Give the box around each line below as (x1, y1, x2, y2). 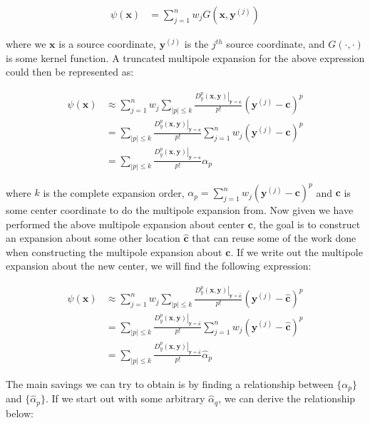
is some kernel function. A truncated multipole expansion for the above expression (6, 50, 365, 65)
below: (6, 405, 34, 420)
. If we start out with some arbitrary (45, 391, 205, 406)
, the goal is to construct (252, 216, 361, 231)
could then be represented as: (6, 64, 134, 79)
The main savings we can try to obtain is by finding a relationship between (6, 376, 334, 391)
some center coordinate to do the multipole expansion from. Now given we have (6, 203, 354, 218)
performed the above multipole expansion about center (6, 216, 245, 231)
